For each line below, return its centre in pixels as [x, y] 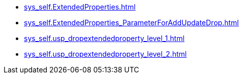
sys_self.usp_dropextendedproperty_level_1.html [104, 38]
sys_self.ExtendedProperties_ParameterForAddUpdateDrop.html [131, 23]
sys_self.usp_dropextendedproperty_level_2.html [105, 54]
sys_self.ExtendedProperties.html [80, 7]
